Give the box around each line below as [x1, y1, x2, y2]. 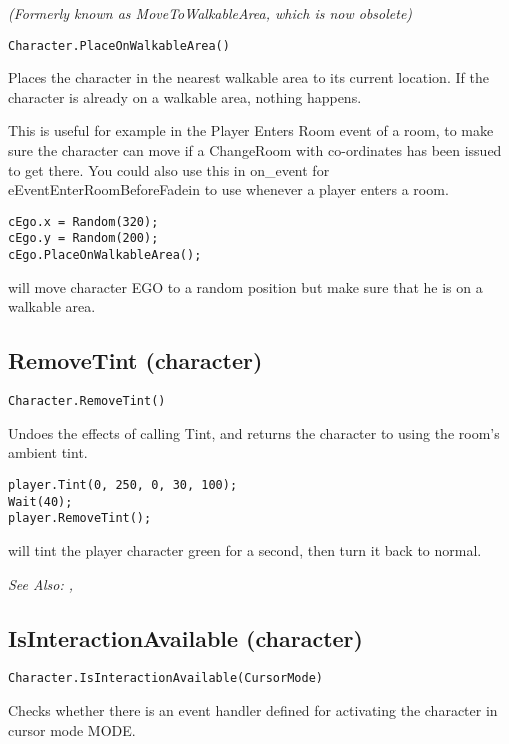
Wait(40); [8, 494, 73, 509]
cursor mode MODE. [8, 719, 136, 740]
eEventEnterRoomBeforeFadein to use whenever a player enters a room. [8, 179, 449, 200]
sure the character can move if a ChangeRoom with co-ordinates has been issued [8, 140, 502, 161]
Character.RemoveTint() [8, 394, 166, 409]
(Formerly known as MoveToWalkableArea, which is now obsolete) [8, 3, 413, 23]
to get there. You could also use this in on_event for [8, 159, 330, 180]
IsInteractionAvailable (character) [8, 622, 363, 653]
